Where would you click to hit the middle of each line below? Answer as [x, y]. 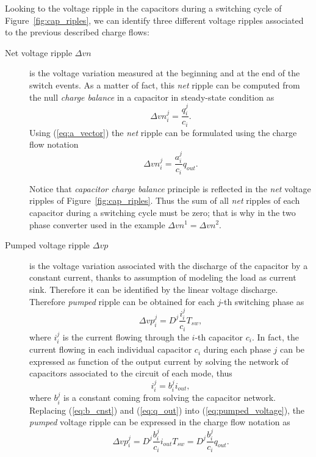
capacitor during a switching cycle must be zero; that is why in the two [163, 212]
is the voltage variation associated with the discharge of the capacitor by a [169, 265]
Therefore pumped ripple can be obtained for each [122, 301]
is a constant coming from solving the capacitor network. [169, 398]
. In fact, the [275, 336]
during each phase [237, 349]
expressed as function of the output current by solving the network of [159, 361]
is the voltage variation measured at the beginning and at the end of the [165, 73]
